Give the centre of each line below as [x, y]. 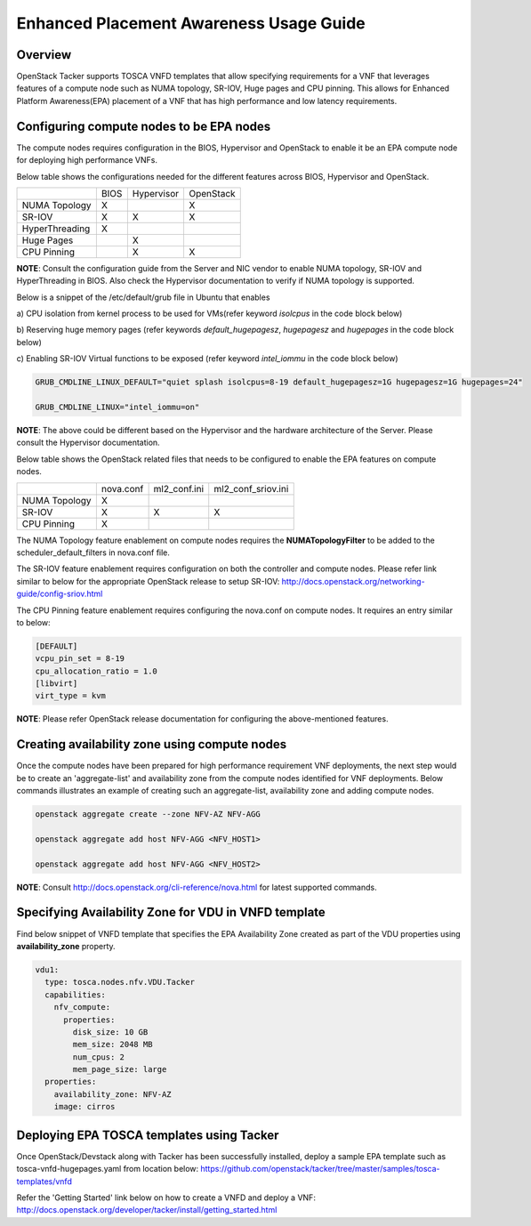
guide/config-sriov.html [60, 594]
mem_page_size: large [120, 1069]
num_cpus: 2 [98, 1057]
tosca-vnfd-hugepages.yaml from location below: [108, 1169]
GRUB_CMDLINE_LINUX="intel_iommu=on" [117, 407]
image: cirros [84, 1107]
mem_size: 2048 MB [113, 1045]
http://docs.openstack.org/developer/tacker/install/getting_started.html [147, 1210]
